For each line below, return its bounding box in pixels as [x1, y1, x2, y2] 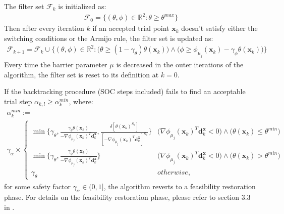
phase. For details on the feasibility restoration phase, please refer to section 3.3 [4, 192, 251, 202]
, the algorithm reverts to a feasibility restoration [103, 181, 256, 191]
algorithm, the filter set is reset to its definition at [4, 69, 159, 79]
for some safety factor [4, 181, 71, 191]
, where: [69, 96, 93, 106]
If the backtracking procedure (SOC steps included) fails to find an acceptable [4, 86, 246, 97]
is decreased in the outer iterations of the [116, 59, 244, 70]
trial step [4, 96, 32, 106]
